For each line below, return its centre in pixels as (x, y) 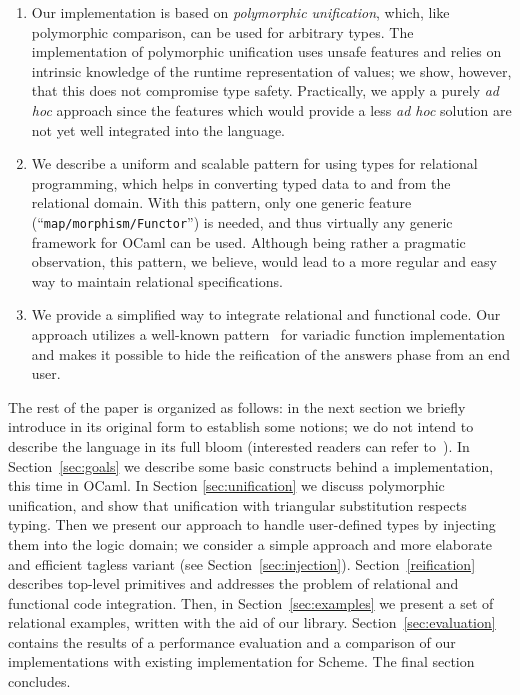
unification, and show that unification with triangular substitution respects (237, 504)
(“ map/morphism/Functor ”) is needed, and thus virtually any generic (242, 221)
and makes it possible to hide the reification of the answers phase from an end (270, 353)
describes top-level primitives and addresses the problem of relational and (233, 583)
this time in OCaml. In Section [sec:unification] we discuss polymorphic (226, 485)
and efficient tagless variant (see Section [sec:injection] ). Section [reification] (242, 563)
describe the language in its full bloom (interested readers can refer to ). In (239, 445)
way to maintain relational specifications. (157, 280)
